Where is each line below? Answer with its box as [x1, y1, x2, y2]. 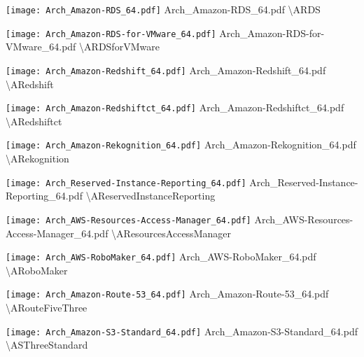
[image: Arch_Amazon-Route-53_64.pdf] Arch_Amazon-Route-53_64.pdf [6, 286, 329, 301]
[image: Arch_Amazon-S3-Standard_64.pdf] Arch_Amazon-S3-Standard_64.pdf [6, 323, 358, 338]
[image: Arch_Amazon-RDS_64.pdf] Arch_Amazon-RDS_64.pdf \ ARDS [6, 2, 321, 16]
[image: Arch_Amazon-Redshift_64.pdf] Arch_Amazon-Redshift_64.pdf [6, 62, 326, 77]
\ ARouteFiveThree [6, 300, 87, 315]
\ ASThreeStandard [6, 337, 88, 352]
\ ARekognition [6, 151, 69, 166]
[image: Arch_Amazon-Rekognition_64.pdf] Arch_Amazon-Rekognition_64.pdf [6, 137, 356, 152]
